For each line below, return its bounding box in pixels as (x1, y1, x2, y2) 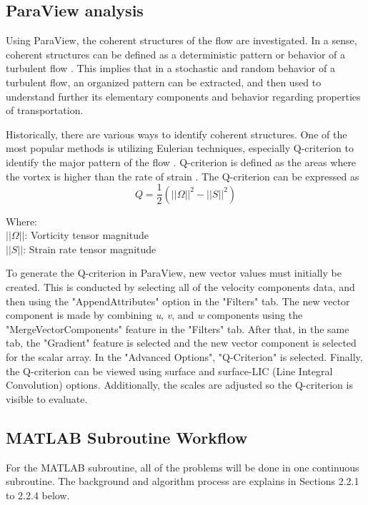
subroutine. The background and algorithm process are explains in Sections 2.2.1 (6, 474, 359, 489)
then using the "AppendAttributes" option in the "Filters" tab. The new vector (6, 293, 350, 308)
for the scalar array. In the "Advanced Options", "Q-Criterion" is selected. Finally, (6, 349, 363, 364)
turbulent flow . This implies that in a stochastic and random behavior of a (6, 61, 335, 76)
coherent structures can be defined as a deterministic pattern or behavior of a (6, 46, 346, 61)
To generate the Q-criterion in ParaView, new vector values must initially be (6, 265, 342, 280)
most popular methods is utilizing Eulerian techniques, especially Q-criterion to (6, 141, 354, 155)
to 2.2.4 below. (6, 487, 70, 502)
